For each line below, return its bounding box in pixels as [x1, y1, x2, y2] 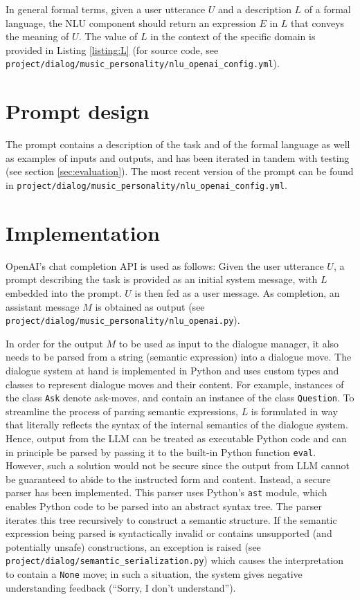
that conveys [291, 15, 345, 30]
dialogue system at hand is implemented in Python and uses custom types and [6, 363, 339, 377]
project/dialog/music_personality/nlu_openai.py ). [6, 313, 240, 327]
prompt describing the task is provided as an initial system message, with [6, 272, 318, 287]
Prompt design [6, 97, 150, 125]
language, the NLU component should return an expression [6, 15, 256, 30]
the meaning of [6, 29, 69, 44]
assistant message [6, 299, 80, 313]
